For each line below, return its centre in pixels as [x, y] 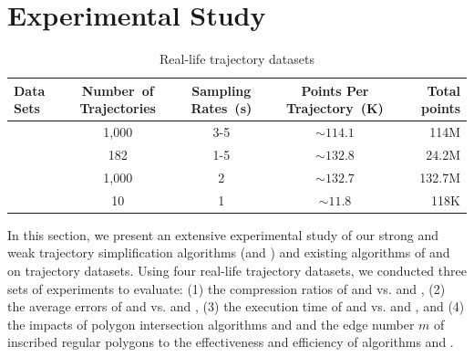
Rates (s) [222, 108]
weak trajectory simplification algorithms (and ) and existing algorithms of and [229, 252]
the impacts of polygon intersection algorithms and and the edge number [211, 324]
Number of [118, 90]
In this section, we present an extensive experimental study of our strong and [223, 234]
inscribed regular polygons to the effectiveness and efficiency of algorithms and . [231, 342]
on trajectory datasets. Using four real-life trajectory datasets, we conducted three [237, 270]
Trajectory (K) [335, 108]
